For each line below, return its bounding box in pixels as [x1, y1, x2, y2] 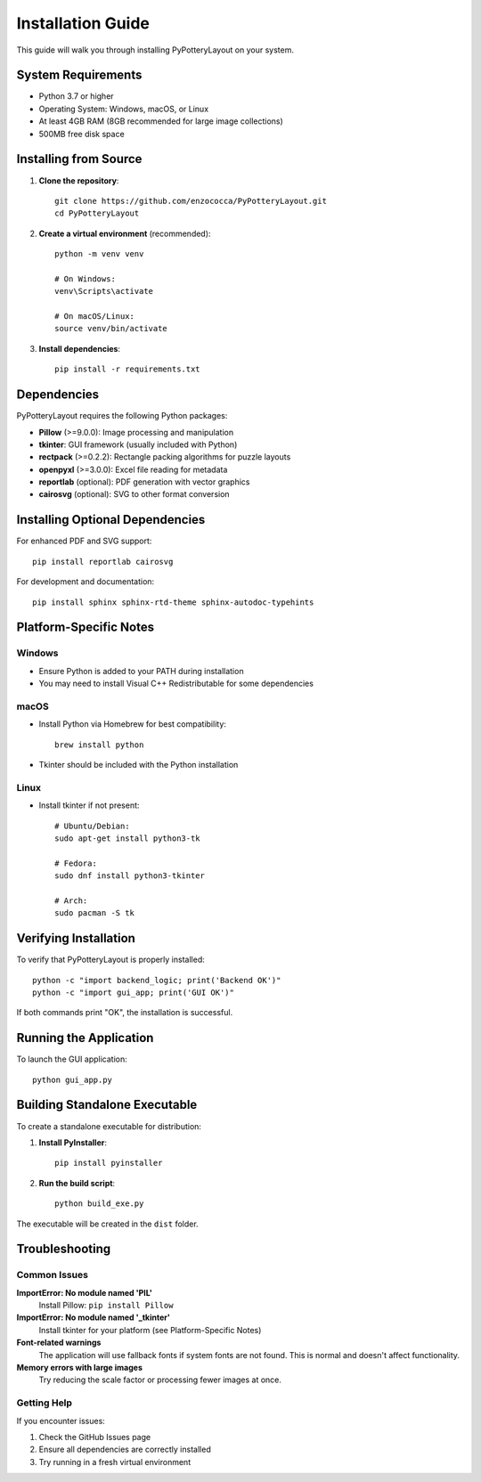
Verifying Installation [16, 931, 135, 946]
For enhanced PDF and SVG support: [16, 535, 152, 547]
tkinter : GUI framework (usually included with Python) [38, 439, 238, 450]
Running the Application [16, 1030, 154, 1046]
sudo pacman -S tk [54, 908, 135, 918]
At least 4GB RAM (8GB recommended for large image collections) [38, 116, 284, 126]
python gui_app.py [32, 1074, 113, 1085]
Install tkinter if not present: [38, 800, 140, 810]
